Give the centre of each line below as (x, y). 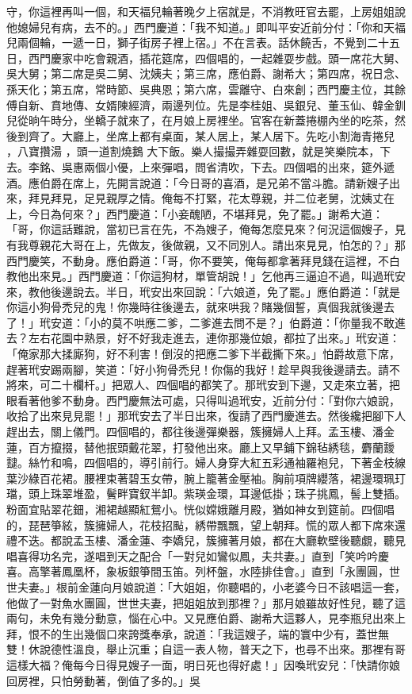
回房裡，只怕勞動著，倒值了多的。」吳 (103, 680)
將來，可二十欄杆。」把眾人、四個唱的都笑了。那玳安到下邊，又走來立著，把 (203, 385)
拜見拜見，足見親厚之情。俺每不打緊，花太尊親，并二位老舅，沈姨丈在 (211, 198)
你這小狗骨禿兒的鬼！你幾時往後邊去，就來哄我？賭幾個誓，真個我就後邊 (195, 307)
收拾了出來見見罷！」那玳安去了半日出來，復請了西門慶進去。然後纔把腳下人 (206, 416)
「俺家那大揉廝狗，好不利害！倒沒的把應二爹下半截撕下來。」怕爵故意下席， (203, 354)
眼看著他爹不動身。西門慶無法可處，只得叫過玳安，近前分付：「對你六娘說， (203, 400)
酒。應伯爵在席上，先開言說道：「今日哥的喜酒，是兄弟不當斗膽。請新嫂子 (198, 182)
